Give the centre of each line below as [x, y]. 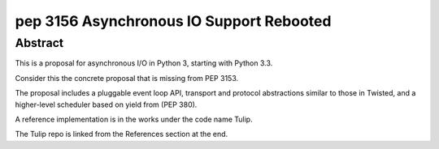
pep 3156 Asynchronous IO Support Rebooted [173, 21]
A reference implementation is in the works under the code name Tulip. [134, 119]
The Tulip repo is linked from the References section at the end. [122, 134]
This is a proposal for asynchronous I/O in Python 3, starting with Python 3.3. [144, 63]
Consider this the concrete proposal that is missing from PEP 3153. [127, 78]
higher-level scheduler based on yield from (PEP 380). [106, 104]
